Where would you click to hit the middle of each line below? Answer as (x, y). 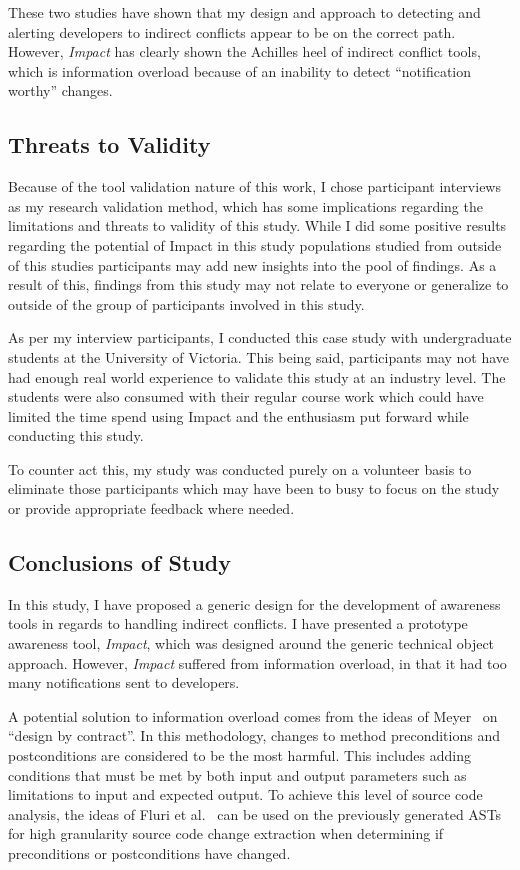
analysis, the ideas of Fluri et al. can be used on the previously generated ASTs (255, 813)
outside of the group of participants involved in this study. (186, 303)
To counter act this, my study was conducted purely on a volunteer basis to (240, 468)
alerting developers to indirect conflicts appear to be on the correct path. (232, 31)
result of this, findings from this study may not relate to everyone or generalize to (258, 284)
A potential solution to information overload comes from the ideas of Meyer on (253, 715)
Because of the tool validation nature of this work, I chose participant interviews (254, 186)
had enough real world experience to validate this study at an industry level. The (257, 376)
